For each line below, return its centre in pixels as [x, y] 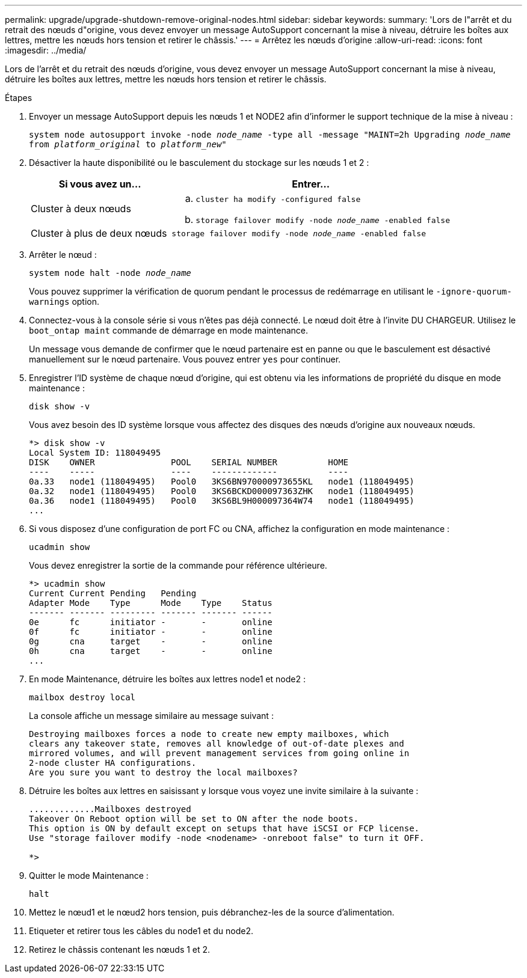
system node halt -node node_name [110, 273]
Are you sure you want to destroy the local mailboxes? [163, 772]
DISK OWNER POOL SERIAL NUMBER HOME [189, 462]
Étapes [19, 98]
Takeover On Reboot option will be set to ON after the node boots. [194, 819]
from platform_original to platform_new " [128, 144]
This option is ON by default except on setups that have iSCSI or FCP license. [224, 828]
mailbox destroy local [82, 697]
